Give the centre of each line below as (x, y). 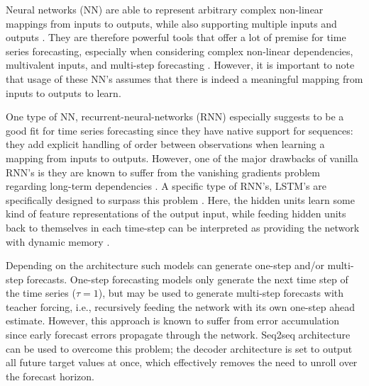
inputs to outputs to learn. (64, 92)
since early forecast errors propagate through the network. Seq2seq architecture (178, 335)
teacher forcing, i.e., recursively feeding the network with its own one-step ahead (180, 306)
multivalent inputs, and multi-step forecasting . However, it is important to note (180, 65)
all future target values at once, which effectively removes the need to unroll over (182, 362)
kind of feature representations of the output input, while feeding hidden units (176, 214)
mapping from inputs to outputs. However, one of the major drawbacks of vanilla (182, 158)
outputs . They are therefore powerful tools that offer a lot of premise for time (176, 37)
